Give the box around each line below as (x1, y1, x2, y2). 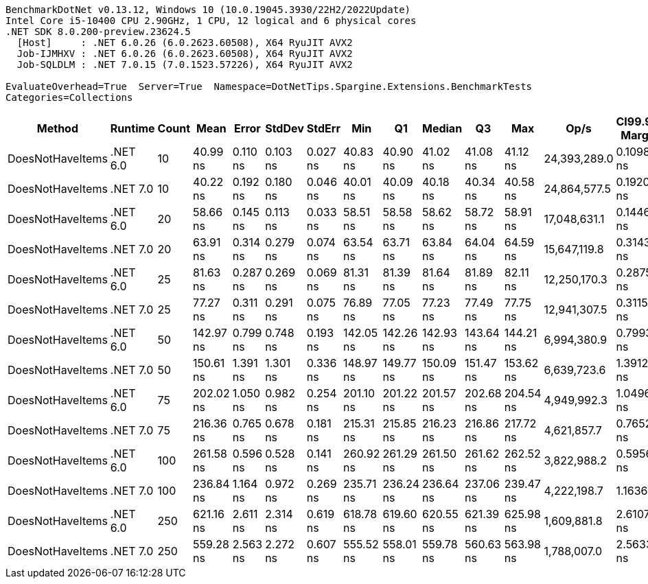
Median (421, 121, 463, 135)
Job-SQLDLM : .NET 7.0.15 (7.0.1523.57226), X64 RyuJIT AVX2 (16, 59, 353, 70)
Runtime (110, 121, 155, 135)
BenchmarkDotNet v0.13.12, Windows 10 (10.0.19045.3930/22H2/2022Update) (5, 4, 411, 15)
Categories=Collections (5, 92, 133, 103)
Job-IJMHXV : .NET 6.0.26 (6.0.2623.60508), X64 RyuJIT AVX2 (16, 48, 353, 59)
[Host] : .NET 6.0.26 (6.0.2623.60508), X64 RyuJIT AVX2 (16, 37, 353, 48)
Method (36, 121, 79, 135)
